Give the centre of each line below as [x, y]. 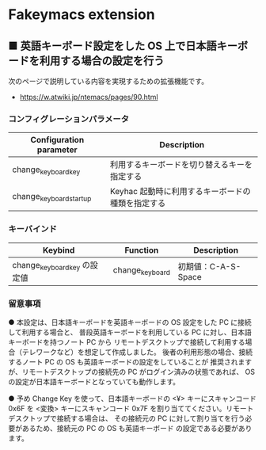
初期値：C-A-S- [209, 266]
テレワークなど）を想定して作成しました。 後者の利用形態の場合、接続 [137, 352]
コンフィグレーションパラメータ [68, 119]
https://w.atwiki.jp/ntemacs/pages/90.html [89, 97]
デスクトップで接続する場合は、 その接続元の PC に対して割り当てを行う [127, 418]
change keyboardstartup [52, 196]
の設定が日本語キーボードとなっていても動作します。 [94, 382]
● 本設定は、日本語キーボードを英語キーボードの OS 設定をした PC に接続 [130, 322]
